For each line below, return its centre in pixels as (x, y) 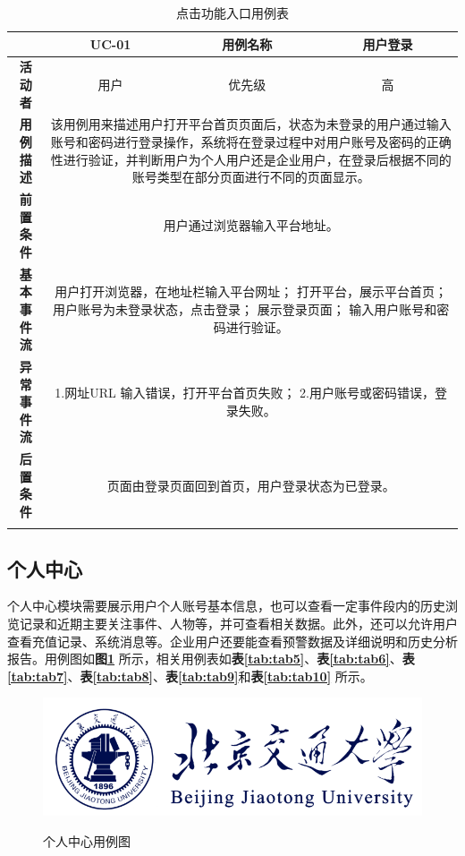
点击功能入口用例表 (232, 13)
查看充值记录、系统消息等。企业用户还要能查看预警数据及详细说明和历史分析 (232, 641)
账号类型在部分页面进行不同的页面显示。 (251, 177)
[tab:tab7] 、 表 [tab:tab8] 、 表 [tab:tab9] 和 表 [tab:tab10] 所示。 (190, 676)
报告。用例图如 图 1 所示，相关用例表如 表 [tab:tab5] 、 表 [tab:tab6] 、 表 (211, 659)
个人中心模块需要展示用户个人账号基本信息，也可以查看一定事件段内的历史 (226, 606)
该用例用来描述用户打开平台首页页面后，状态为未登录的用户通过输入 (251, 124)
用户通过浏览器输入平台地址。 (251, 225)
